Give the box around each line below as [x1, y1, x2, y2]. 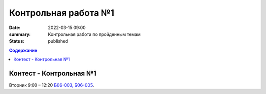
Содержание [9, 47, 37, 53]
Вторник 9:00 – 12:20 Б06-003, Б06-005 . [9, 82, 94, 88]
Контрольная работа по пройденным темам [48, 31, 141, 37]
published [48, 38, 68, 44]
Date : [9, 25, 21, 31]
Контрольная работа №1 [9, 7, 114, 18]
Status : [9, 38, 25, 44]
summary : [9, 31, 31, 37]
